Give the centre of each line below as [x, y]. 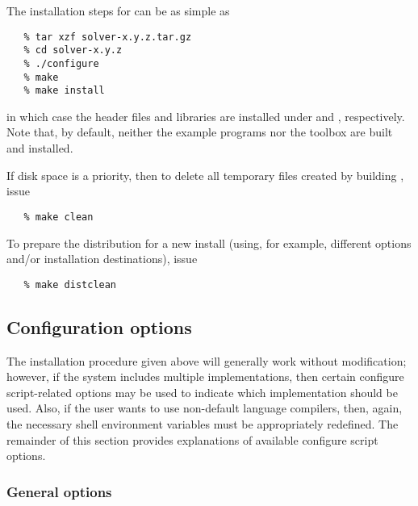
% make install [64, 91]
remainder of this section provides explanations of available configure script [192, 439]
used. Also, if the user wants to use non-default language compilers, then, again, [205, 408]
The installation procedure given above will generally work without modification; [207, 360]
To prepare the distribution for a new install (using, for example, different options [209, 243]
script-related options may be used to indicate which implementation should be [202, 392]
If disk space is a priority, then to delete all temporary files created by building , [205, 175]
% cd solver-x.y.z [73, 50]
